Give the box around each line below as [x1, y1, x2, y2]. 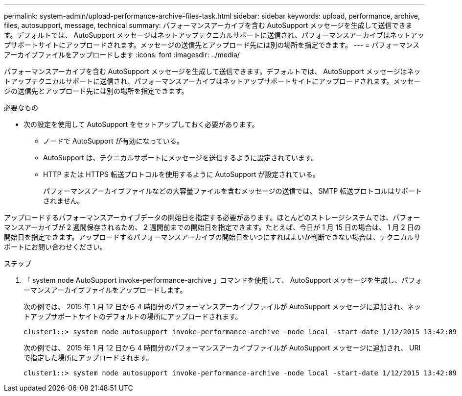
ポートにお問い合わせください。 [4, 243, 107, 251]
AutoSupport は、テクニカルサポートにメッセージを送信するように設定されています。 [43, 153, 318, 162]
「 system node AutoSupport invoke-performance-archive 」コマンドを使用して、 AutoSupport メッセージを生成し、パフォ [23, 276, 422, 284]
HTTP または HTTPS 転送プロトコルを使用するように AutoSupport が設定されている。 [43, 170, 320, 178]
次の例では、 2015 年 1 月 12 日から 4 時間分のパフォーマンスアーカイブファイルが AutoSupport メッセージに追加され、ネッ [23, 302, 421, 311]
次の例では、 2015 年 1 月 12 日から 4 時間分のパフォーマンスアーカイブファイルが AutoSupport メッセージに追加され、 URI [23, 344, 421, 352]
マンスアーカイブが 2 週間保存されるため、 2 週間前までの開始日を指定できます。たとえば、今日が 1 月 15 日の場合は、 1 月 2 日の [4, 223, 421, 231]
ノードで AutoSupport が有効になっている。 [43, 137, 184, 145]
